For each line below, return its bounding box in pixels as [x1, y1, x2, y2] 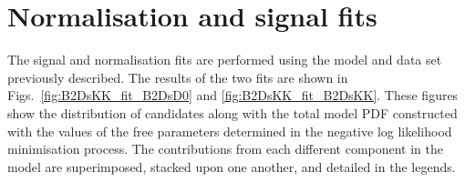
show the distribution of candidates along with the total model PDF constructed [7, 103, 458, 122]
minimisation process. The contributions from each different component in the [7, 139, 444, 158]
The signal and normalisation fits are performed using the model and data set [7, 50, 442, 69]
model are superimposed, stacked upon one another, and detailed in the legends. [7, 157, 456, 176]
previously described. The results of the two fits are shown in [7, 67, 348, 86]
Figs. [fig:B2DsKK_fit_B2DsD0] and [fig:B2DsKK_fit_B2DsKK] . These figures [7, 86, 459, 105]
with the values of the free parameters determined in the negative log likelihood [7, 121, 452, 140]
